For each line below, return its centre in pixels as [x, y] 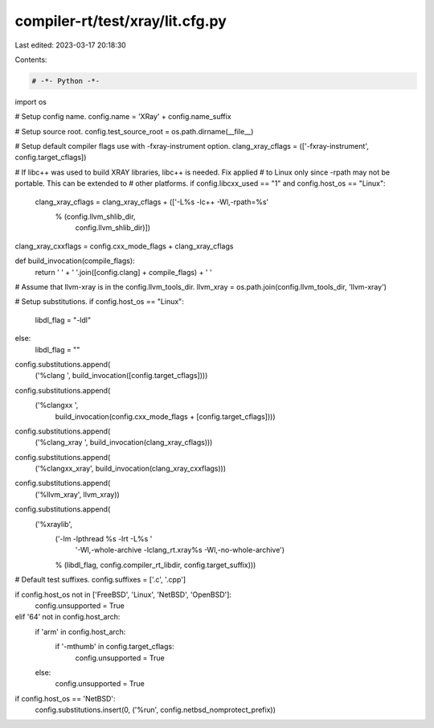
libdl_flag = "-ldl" [63, 320]
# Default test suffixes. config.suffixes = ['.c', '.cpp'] [100, 580]
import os [31, 101]
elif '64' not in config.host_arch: [68, 617]
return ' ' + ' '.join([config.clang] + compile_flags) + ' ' [123, 272]
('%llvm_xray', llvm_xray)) [77, 494]
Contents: [31, 60]
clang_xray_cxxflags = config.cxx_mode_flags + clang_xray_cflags [124, 246]
